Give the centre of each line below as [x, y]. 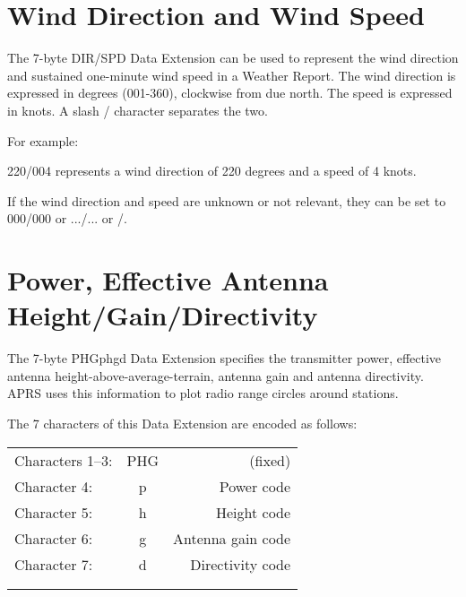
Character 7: [54, 564]
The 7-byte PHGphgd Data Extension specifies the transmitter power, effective [224, 358]
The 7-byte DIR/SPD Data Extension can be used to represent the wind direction [233, 58]
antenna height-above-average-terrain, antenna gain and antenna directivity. [216, 375]
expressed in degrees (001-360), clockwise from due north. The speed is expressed [230, 93]
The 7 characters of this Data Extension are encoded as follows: [182, 423]
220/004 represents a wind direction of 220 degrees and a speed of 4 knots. [212, 171]
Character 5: [54, 512]
